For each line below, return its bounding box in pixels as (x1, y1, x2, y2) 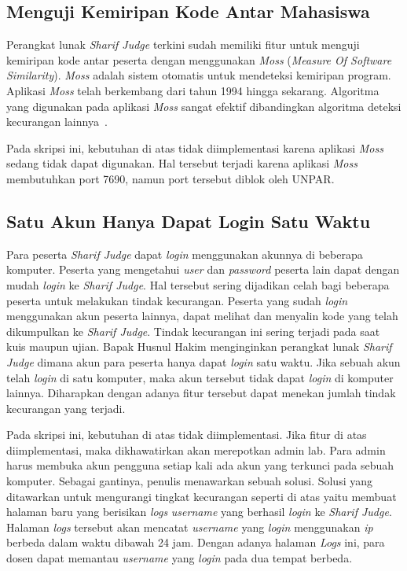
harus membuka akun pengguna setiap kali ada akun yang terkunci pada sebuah (6, 457, 394, 473)
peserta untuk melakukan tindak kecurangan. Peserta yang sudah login (6, 292, 348, 308)
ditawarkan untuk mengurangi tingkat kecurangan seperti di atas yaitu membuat (6, 488, 397, 504)
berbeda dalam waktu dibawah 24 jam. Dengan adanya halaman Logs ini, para (6, 534, 385, 551)
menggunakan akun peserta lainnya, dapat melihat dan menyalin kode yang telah (6, 308, 398, 324)
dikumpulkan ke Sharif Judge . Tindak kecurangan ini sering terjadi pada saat (6, 322, 380, 339)
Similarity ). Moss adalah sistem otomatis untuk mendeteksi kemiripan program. (6, 67, 391, 83)
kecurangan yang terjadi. (6, 400, 126, 416)
